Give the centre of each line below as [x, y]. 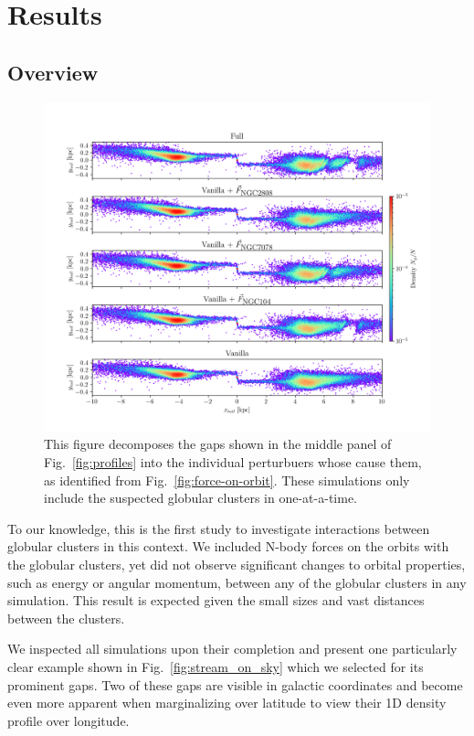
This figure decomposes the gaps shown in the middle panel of [218, 444]
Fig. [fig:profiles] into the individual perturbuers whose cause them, [233, 462]
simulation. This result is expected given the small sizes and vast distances [216, 600]
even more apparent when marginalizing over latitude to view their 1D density [227, 703]
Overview [53, 72]
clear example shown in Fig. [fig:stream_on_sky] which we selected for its [216, 666]
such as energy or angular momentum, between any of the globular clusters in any [237, 582]
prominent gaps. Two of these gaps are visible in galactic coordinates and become [235, 684]
